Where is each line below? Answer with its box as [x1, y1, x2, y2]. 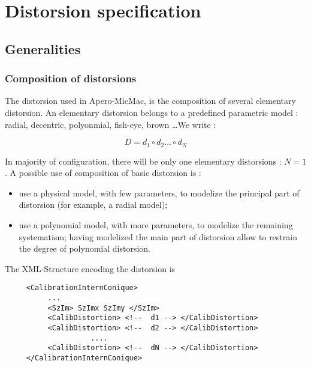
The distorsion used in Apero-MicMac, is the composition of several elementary [5, 94, 296, 107]
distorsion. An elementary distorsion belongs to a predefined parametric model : [5, 106, 298, 118]
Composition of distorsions [5, 71, 137, 86]
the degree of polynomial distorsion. [19, 242, 150, 255]
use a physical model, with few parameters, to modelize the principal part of [19, 186, 300, 199]
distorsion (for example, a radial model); [19, 198, 168, 211]
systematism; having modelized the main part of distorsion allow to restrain [19, 230, 297, 243]
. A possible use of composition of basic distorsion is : [5, 166, 201, 179]
